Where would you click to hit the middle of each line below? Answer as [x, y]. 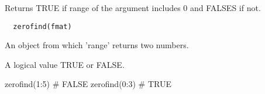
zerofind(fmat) [42, 26]
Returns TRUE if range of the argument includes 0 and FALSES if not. [133, 8]
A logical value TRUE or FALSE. [65, 64]
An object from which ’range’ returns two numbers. [97, 45]
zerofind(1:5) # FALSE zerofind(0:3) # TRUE [88, 84]
